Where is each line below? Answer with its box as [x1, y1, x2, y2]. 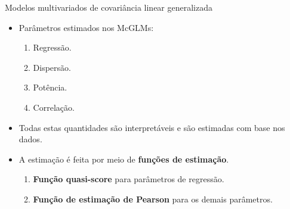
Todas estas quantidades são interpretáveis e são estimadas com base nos [18, 121, 285, 133]
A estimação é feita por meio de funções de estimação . [18, 152, 229, 165]
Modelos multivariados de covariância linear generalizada [5, 1, 212, 13]
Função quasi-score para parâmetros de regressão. [33, 173, 224, 185]
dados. [18, 133, 42, 145]
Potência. [33, 81, 67, 93]
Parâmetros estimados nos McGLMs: [18, 21, 154, 33]
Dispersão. [33, 61, 71, 73]
